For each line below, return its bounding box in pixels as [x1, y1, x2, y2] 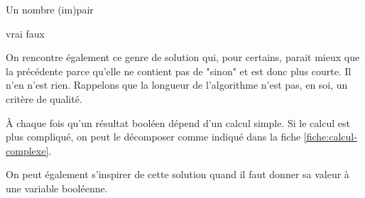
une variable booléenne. [6, 180, 108, 195]
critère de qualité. [6, 91, 82, 106]
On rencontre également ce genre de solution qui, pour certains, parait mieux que [6, 50, 360, 65]
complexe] [6, 143, 49, 158]
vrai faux [6, 26, 45, 40]
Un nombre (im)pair [6, 2, 94, 16]
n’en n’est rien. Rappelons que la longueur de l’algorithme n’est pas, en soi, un [6, 77, 348, 92]
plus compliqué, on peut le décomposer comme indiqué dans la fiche [6, 129, 301, 144]
